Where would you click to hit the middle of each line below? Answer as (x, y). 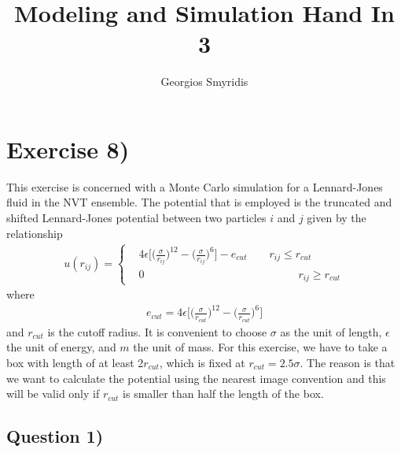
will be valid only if (53, 394)
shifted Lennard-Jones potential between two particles (136, 218)
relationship (35, 233)
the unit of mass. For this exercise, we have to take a (260, 347)
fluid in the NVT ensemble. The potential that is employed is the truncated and (199, 202)
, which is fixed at (202, 363)
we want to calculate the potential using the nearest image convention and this (196, 378)
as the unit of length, (331, 331)
